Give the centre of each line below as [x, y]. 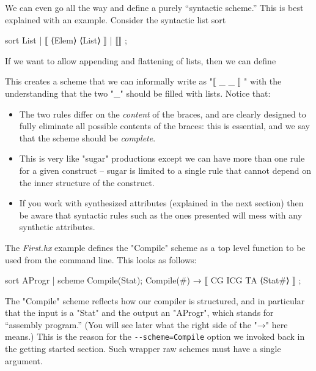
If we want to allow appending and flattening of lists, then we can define [141, 60]
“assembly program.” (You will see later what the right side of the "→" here [146, 324]
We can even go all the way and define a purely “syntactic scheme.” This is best [154, 7]
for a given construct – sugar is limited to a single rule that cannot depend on [165, 170]
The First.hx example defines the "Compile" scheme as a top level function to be [155, 247]
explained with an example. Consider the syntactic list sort [116, 19]
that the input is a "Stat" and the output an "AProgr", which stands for [139, 313]
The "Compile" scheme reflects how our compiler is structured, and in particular [155, 300]
